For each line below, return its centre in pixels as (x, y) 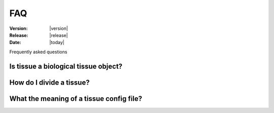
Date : (15, 43)
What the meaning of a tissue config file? (76, 99)
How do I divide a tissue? (49, 82)
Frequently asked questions (38, 52)
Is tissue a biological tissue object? (66, 66)
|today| (57, 43)
